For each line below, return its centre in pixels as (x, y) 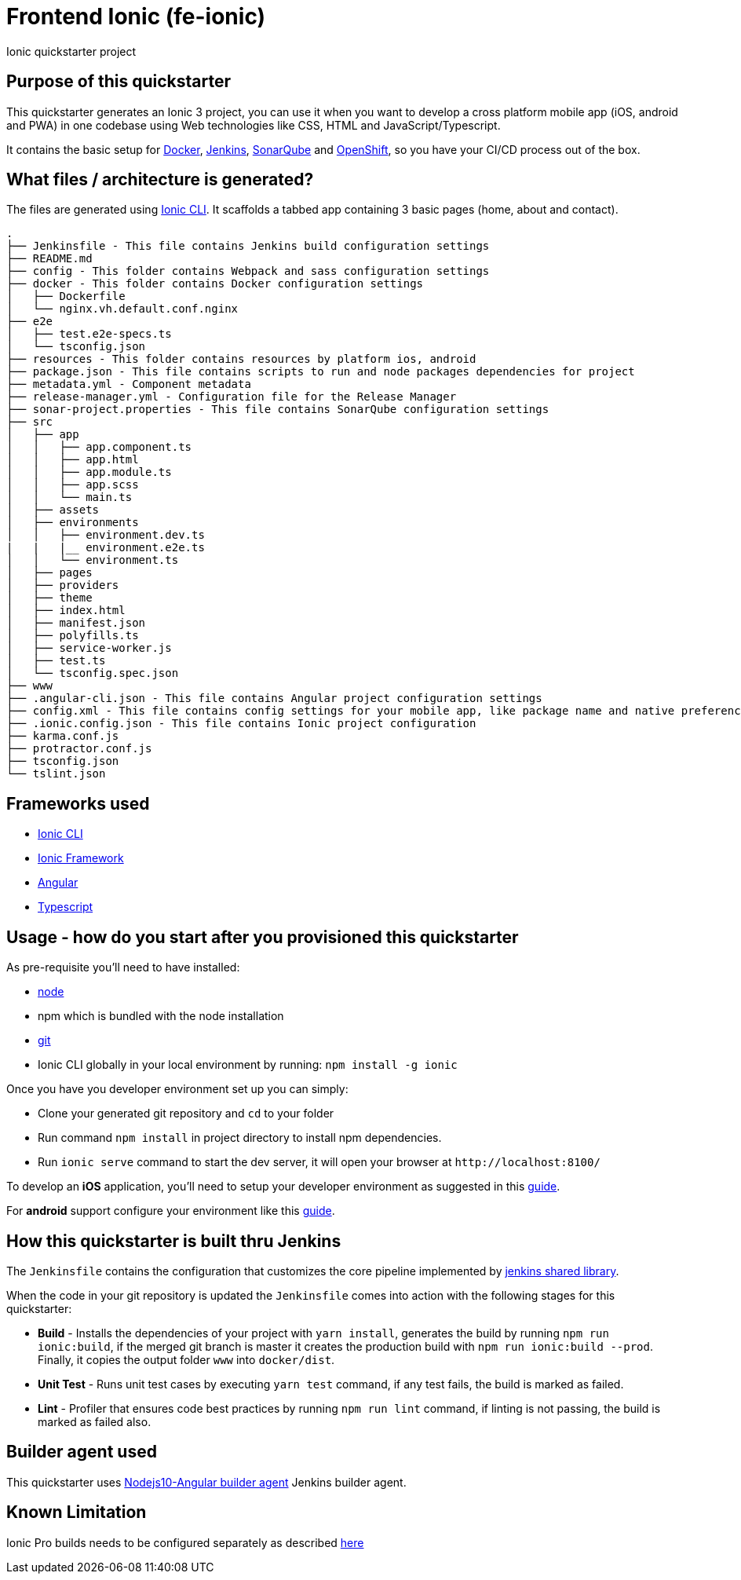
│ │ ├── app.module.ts (89, 472)
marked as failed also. (95, 1421)
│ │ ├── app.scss (73, 485)
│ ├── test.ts (56, 661)
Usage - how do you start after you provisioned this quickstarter (263, 937)
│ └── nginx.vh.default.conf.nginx (122, 309)
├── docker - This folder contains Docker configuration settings (215, 284)
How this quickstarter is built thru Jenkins (174, 1241)
